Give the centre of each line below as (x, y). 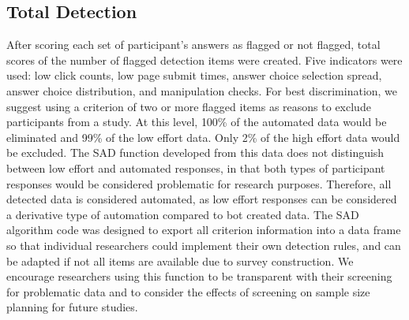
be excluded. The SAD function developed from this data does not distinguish (195, 153)
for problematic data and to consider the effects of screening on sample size (188, 291)
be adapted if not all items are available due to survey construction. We (180, 260)
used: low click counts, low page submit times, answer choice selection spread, (194, 75)
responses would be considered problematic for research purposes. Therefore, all (199, 183)
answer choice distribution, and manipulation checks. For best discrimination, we (202, 90)
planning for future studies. (72, 307)
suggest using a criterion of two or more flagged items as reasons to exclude (189, 106)
